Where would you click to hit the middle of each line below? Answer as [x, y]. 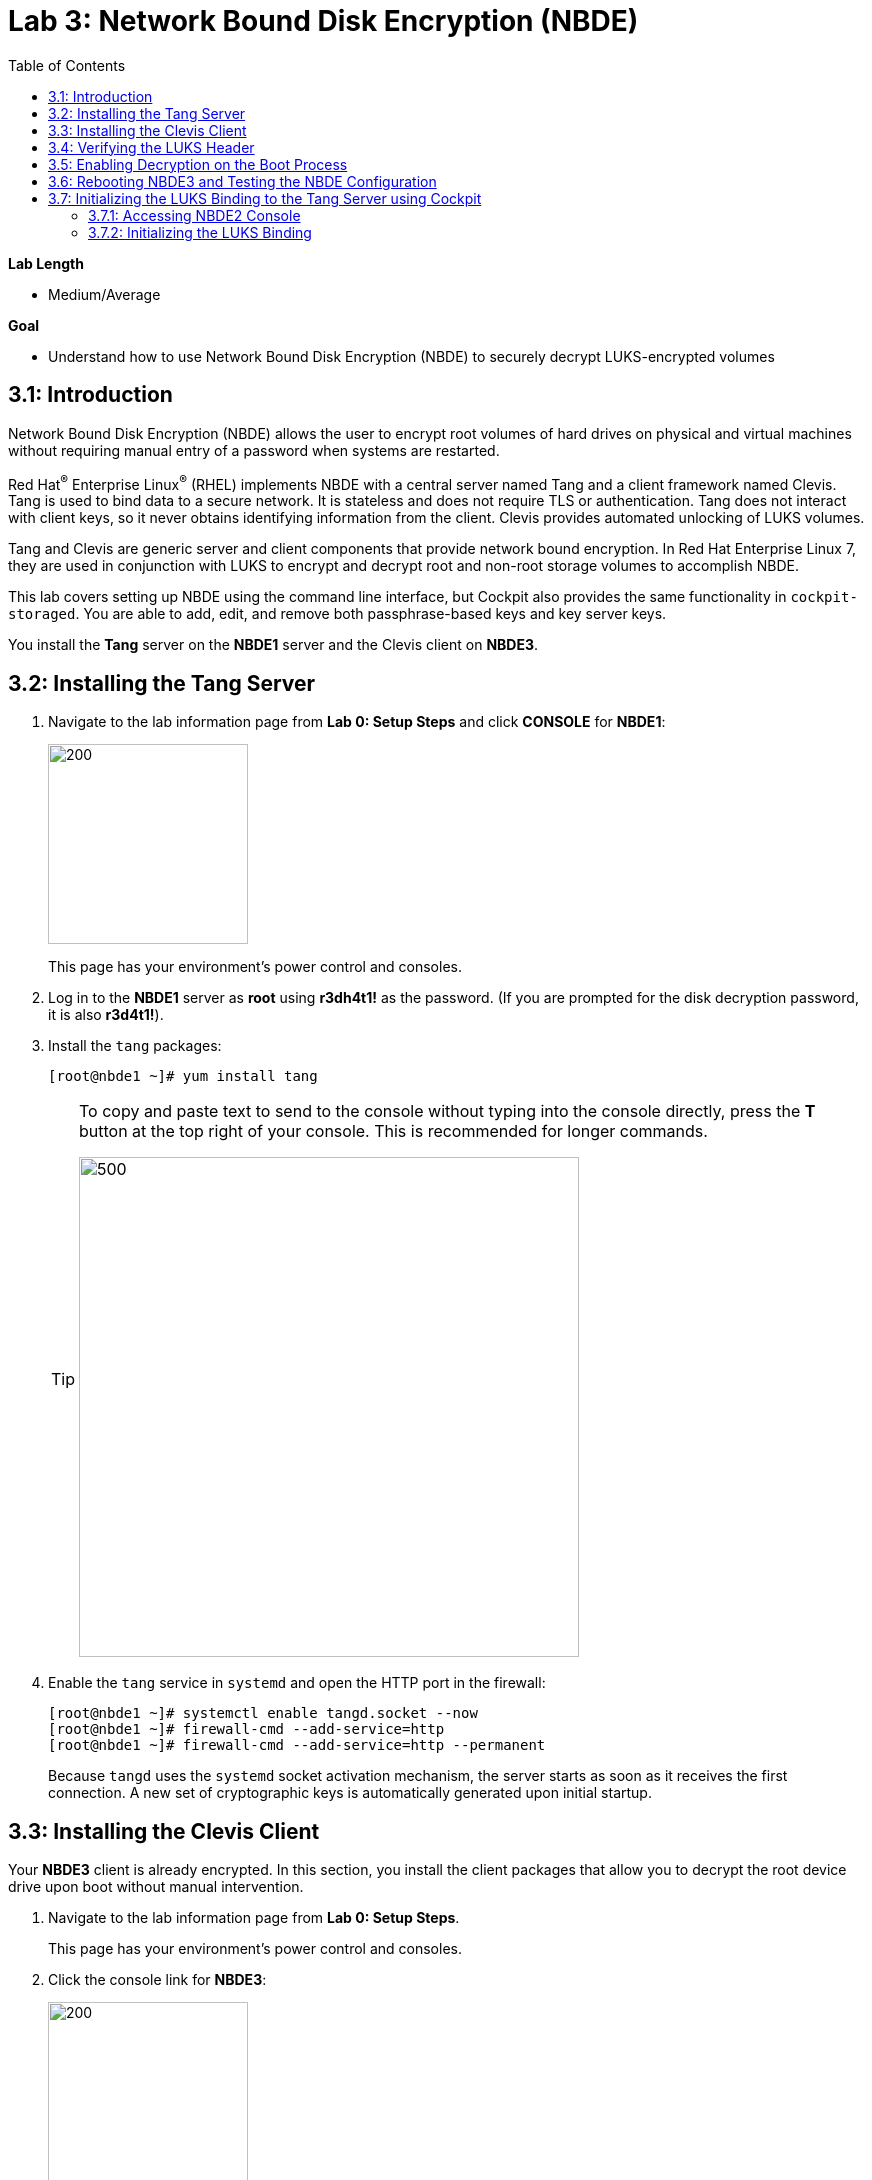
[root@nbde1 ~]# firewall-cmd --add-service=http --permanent [297, 1745]
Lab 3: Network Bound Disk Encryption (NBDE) [323, 21]
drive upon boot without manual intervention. [156, 1886]
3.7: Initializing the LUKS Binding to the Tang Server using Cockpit [265, 198]
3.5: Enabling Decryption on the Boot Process [198, 164]
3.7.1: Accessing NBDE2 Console [194, 215]
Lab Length [46, 263]
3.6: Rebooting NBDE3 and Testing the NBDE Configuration [242, 181]
